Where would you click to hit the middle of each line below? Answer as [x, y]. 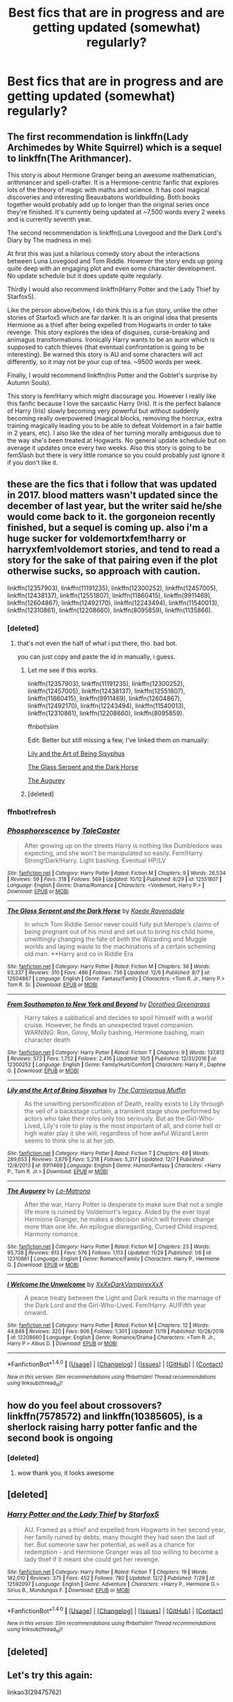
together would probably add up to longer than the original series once [108, 204]
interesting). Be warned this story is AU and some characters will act [105, 354]
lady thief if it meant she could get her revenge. [92, 1559]
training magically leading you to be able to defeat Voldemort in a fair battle [115, 426]
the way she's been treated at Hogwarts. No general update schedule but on [116, 440]
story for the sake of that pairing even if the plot [112, 560]
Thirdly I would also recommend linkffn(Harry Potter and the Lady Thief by [113, 289]
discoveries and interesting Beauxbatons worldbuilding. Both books [104, 197]
